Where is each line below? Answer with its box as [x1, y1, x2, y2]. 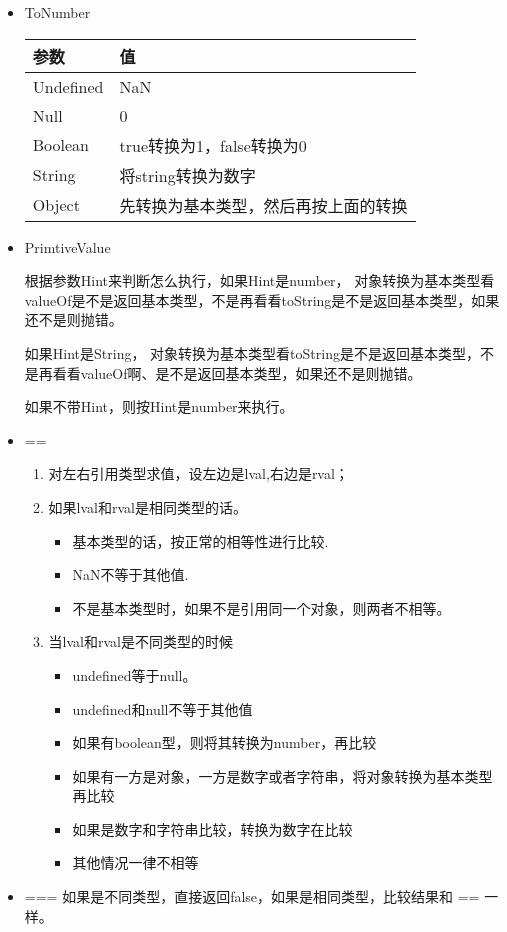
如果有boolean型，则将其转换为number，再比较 [72, 732, 377, 753]
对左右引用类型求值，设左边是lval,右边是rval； [48, 463, 349, 484]
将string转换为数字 [119, 163, 256, 187]
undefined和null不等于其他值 [72, 698, 253, 719]
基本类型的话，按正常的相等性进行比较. [72, 530, 329, 551]
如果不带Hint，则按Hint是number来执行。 [24, 396, 294, 417]
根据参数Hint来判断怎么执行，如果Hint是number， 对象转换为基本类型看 [24, 270, 495, 291]
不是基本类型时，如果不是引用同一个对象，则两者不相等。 [72, 597, 451, 618]
